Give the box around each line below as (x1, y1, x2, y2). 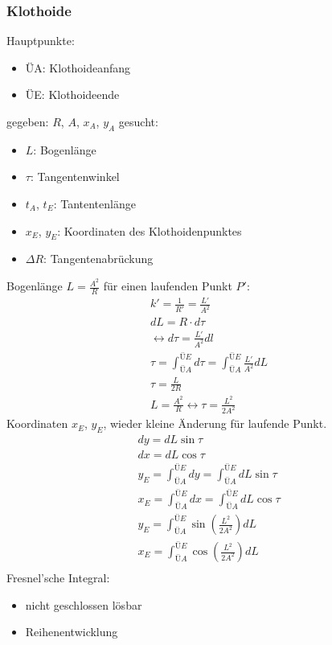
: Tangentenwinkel (30, 168, 120, 185)
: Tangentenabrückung (43, 250, 154, 267)
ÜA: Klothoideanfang (25, 59, 131, 76)
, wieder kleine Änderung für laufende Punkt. (103, 415, 327, 432)
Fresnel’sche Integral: (6, 569, 110, 586)
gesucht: (118, 113, 158, 129)
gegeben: (6, 113, 49, 129)
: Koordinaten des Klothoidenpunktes (57, 222, 242, 239)
